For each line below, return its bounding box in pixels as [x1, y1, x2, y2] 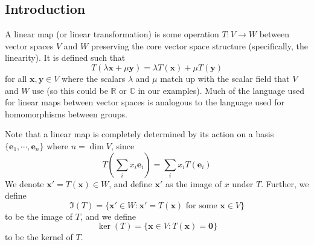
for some [185, 201, 217, 210]
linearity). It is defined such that [5, 51, 126, 64]
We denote [5, 177, 44, 190]
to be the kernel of [5, 231, 73, 243]
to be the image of [5, 209, 72, 222]
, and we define [80, 209, 136, 222]
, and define [109, 177, 152, 190]
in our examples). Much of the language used [138, 84, 304, 96]
